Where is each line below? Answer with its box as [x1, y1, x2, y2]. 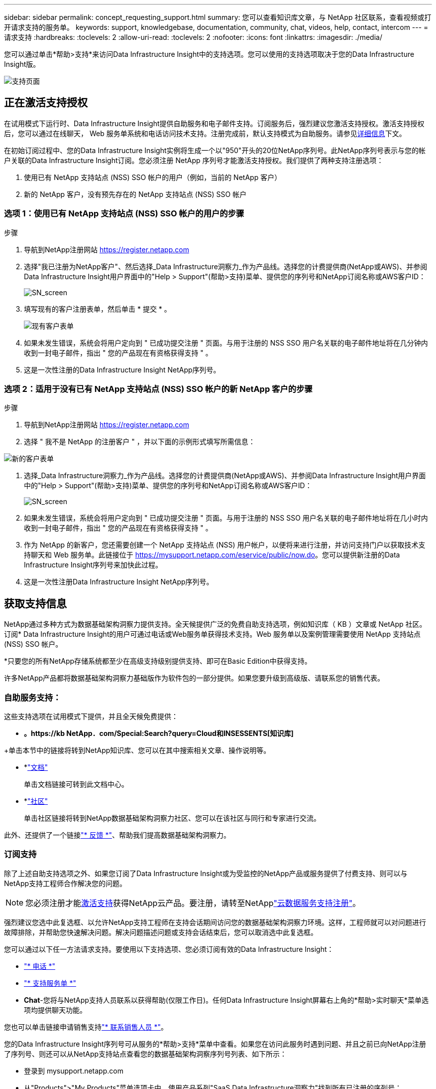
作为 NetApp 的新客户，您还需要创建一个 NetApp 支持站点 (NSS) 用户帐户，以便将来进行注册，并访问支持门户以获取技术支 [24, 541, 426, 549]
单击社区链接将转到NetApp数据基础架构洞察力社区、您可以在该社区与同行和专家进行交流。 [24, 813, 321, 822]
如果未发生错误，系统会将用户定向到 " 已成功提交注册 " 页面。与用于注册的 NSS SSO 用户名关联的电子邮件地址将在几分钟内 [24, 338, 428, 347]
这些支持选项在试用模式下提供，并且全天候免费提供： [4, 712, 178, 721]
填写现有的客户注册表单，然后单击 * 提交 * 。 [24, 304, 171, 313]
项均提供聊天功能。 [24, 1005, 87, 1014]
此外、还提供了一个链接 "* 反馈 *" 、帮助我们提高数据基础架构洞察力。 [4, 830, 230, 839]
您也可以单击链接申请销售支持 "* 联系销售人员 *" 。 [4, 1022, 168, 1031]
